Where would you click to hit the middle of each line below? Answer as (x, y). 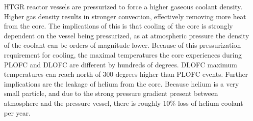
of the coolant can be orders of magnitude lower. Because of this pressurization (123, 45)
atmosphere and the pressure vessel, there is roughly (82, 103)
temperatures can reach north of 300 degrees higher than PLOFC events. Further (126, 74)
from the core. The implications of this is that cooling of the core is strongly (118, 26)
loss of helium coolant (210, 103)
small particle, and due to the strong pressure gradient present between (111, 93)
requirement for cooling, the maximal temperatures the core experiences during (123, 54)
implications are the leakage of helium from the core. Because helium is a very (122, 83)
